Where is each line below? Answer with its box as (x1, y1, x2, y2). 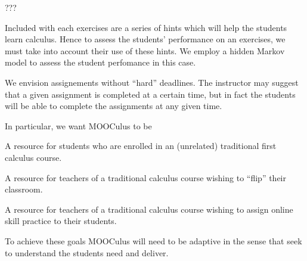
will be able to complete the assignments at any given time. (5, 100, 222, 112)
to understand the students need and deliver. (5, 246, 169, 259)
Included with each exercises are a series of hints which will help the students (5, 21, 287, 33)
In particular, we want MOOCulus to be (5, 119, 152, 132)
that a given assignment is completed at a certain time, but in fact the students (5, 88, 296, 100)
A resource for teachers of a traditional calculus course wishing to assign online (5, 203, 293, 215)
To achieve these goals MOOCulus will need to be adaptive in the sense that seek (5, 234, 302, 247)
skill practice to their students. (5, 215, 117, 227)
